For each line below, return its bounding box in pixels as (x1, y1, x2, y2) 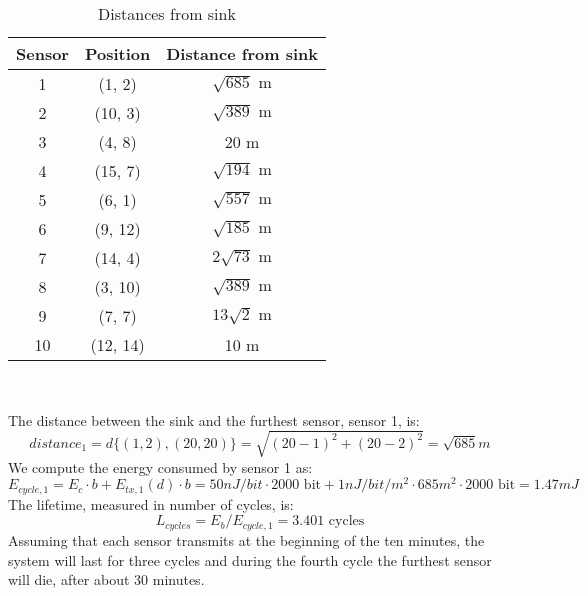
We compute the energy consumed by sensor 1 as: (8, 456, 313, 477)
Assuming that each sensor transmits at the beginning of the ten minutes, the (8, 529, 485, 550)
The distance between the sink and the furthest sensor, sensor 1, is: (8, 409, 420, 430)
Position (84, 42, 151, 65)
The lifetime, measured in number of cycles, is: (8, 493, 294, 514)
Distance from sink (166, 42, 318, 65)
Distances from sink (98, 2, 236, 25)
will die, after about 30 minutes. (8, 569, 205, 590)
